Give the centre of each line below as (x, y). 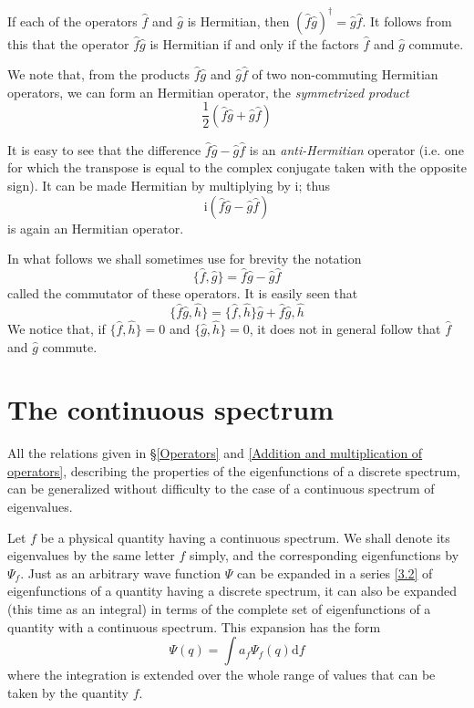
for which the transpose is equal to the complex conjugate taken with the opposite (237, 167)
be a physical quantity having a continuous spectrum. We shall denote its (245, 537)
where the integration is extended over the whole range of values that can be (222, 675)
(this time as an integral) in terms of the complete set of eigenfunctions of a (219, 609)
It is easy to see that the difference (104, 149)
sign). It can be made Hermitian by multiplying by (149, 185)
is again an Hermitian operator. (96, 228)
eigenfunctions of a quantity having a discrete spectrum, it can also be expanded (232, 591)
